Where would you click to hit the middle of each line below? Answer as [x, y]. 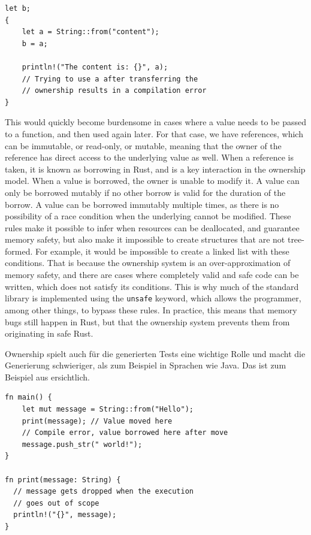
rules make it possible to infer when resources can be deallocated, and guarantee [152, 227]
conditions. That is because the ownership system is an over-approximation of [148, 263]
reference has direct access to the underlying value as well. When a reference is [149, 157]
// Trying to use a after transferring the [110, 79]
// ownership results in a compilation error [114, 91]
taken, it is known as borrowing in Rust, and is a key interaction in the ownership [155, 169]
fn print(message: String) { [63, 480]
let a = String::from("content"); [90, 32]
